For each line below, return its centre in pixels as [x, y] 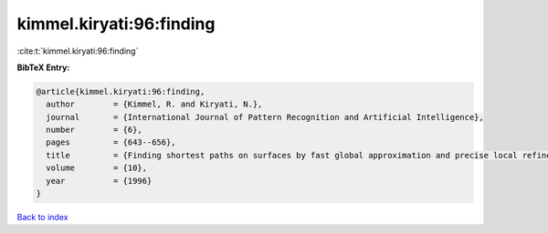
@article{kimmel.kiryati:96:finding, [121, 91]
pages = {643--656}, [111, 142]
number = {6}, [95, 130]
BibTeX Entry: [43, 67]
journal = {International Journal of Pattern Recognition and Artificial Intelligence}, [265, 117]
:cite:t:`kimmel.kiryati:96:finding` [78, 51]
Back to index [42, 218]
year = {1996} [99, 181]
